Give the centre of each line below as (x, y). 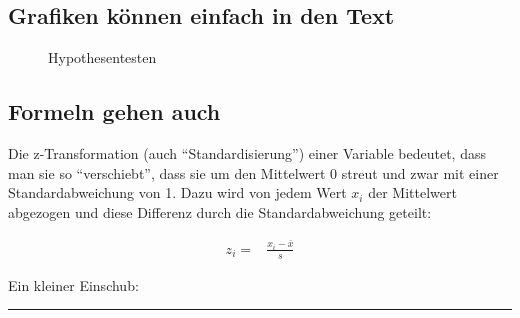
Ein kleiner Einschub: (73, 284)
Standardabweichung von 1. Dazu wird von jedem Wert (177, 192)
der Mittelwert (412, 192)
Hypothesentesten (102, 57)
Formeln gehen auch (114, 111)
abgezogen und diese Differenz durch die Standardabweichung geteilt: (220, 211)
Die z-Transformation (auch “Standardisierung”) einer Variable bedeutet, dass (247, 153)
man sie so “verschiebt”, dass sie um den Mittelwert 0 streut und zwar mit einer (253, 172)
